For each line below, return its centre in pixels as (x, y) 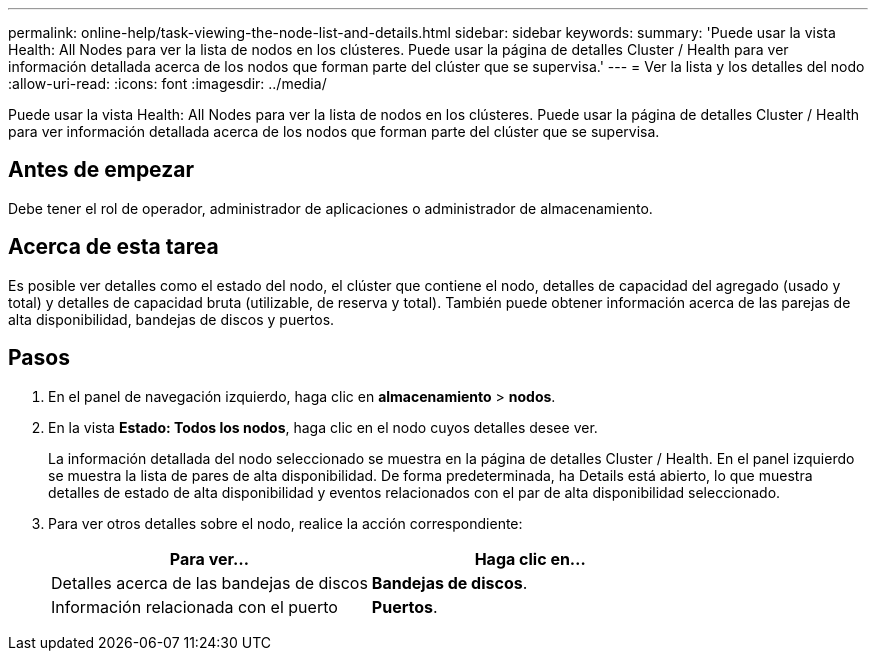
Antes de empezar (101, 170)
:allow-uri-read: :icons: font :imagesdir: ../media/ (167, 83)
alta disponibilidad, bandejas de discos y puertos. (171, 319)
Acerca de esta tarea (113, 247)
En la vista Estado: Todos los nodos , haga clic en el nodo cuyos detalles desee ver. (323, 427)
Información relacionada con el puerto (194, 606)
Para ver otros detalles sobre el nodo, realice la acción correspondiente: (285, 523)
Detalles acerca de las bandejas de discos (209, 582)
